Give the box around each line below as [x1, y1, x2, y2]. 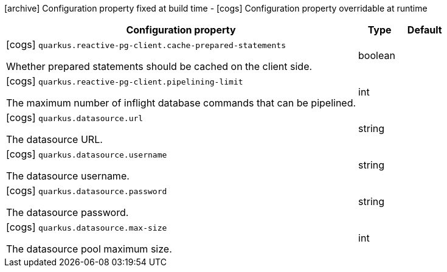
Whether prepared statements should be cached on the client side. [6, 60, 313, 72]
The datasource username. [6, 170, 130, 182]
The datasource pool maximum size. [6, 243, 172, 255]
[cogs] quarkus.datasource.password [6, 184, 167, 197]
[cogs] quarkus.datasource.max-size [6, 221, 167, 233]
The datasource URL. [6, 133, 103, 145]
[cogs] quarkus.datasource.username [6, 148, 167, 160]
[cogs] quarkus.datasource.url [6, 111, 144, 124]
